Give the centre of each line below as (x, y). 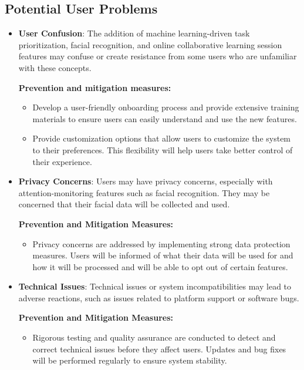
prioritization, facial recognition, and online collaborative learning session (150, 44)
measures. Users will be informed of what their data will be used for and (163, 255)
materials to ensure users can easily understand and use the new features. (165, 118)
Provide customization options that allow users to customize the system (162, 138)
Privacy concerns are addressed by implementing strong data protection (161, 243)
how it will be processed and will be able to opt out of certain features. (160, 266)
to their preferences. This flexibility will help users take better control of (163, 149)
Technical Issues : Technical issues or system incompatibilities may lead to (155, 286)
